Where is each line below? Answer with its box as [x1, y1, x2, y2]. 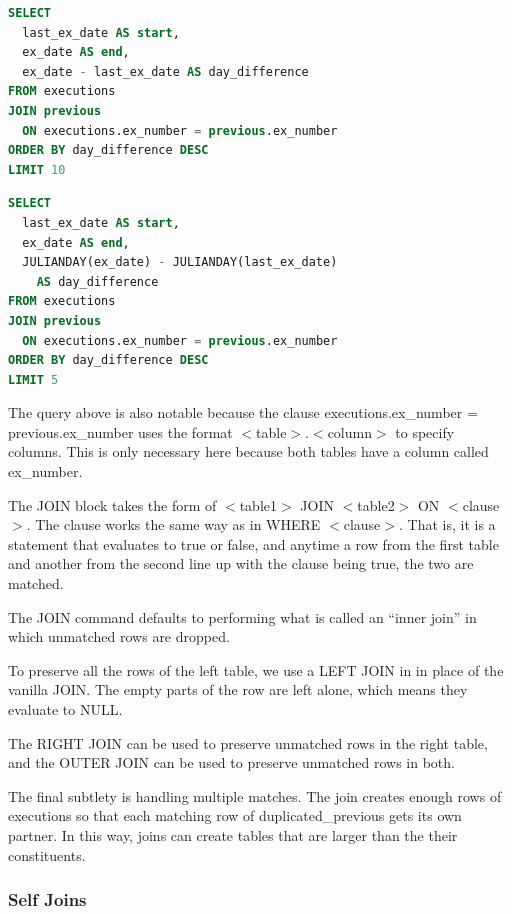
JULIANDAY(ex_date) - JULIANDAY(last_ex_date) [22, 255, 338, 270]
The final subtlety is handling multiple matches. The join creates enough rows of [8, 785, 502, 806]
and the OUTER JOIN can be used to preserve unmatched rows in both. [8, 752, 455, 773]
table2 [357, 494, 395, 515]
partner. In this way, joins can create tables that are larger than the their [8, 824, 458, 845]
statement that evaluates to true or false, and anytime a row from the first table [8, 533, 499, 554]
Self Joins [8, 887, 87, 912]
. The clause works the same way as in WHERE [26, 514, 321, 535]
